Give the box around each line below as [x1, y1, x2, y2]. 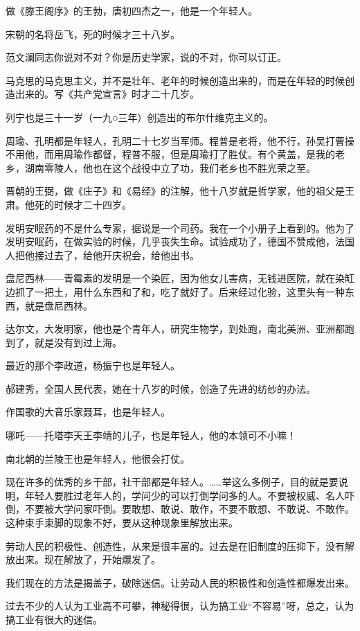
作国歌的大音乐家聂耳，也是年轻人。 [6, 405, 170, 419]
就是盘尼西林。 [24, 298, 93, 312]
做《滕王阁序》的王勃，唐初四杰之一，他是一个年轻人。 [6, 3, 258, 17]
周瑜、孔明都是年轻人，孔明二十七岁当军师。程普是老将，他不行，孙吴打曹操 [6, 133, 354, 148]
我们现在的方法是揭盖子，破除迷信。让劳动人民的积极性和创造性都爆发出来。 [6, 575, 354, 589]
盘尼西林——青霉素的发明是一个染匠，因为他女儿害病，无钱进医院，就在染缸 [6, 271, 354, 285]
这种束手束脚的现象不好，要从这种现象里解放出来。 [6, 515, 238, 530]
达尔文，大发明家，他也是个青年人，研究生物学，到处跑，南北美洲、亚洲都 [6, 321, 345, 336]
